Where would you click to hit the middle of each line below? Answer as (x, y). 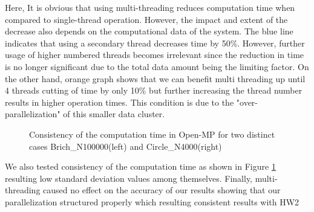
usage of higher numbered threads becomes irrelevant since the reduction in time (155, 55)
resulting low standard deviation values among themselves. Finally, (129, 178)
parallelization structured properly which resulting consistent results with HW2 (152, 201)
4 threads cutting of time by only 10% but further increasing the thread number (154, 90)
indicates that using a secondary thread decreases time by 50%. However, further (155, 43)
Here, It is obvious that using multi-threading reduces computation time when (150, 7)
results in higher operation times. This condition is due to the (119, 102)
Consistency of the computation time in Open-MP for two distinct (152, 134)
